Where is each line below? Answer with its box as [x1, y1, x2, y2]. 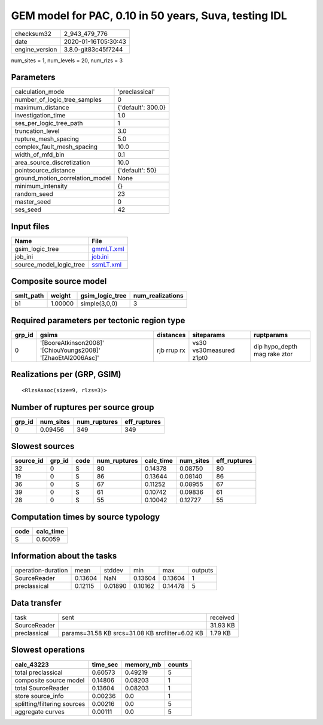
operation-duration [14, 566, 68, 575]
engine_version [14, 45, 57, 53]
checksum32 [14, 29, 52, 38]
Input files [11, 222, 50, 232]
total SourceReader [14, 684, 69, 692]
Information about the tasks [11, 551, 117, 561]
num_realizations [133, 292, 184, 300]
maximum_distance [14, 104, 69, 112]
